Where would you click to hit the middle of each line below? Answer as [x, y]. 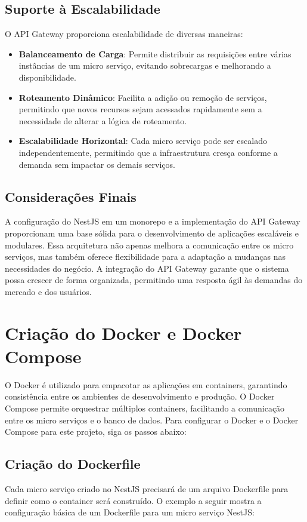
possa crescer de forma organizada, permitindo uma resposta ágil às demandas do [154, 280]
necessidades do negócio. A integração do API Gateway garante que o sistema [147, 268]
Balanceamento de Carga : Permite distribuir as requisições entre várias [155, 53]
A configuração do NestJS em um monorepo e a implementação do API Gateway [153, 221]
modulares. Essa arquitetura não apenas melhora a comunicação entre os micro [149, 245]
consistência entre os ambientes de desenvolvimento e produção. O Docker [140, 396]
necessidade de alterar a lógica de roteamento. [103, 120]
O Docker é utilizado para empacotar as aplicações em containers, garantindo [146, 384]
